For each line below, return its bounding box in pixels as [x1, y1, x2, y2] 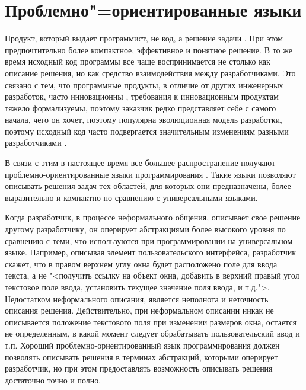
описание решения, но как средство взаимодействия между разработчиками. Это [5, 66, 296, 79]
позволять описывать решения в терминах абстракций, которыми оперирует [5, 350, 278, 363]
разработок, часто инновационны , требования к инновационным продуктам [5, 90, 279, 103]
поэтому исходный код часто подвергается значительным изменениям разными [5, 124, 289, 137]
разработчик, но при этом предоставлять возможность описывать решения [5, 362, 273, 375]
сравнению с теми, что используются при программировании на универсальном [5, 234, 293, 247]
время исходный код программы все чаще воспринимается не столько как [5, 55, 270, 68]
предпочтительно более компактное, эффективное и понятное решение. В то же [5, 43, 292, 56]
